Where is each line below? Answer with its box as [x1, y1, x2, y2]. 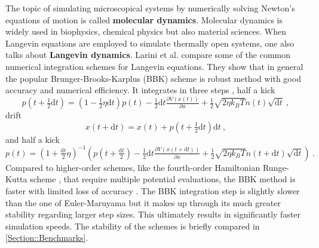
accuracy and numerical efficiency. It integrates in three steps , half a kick [5, 84, 275, 96]
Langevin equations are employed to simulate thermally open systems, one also [5, 36, 295, 49]
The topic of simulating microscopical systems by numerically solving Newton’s [5, 2, 295, 14]
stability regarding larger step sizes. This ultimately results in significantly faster [5, 208, 301, 221]
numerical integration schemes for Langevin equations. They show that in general [5, 60, 303, 72]
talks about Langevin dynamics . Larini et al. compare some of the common [5, 48, 291, 61]
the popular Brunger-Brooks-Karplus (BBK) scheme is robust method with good [5, 72, 301, 84]
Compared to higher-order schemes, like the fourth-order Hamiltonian [5, 161, 260, 173]
